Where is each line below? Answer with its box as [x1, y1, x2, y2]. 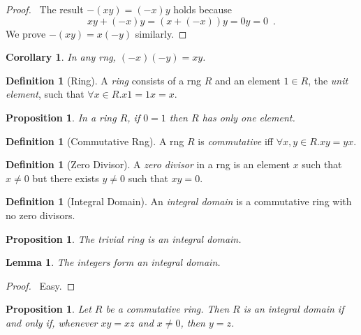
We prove [6, 26, 46, 40]
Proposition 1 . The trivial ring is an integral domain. [6, 231, 242, 246]
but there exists [32, 170, 99, 185]
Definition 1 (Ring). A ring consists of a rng [6, 73, 202, 87]
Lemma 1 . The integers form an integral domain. [6, 255, 221, 269]
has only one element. [202, 110, 295, 124]
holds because [173, 2, 232, 16]
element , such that [6, 87, 84, 101]
